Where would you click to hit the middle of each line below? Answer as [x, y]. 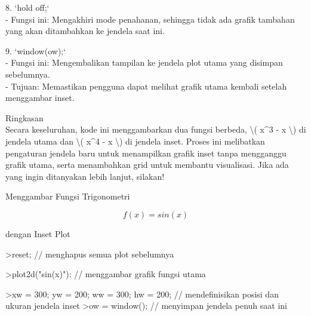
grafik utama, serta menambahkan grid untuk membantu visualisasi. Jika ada [147, 165]
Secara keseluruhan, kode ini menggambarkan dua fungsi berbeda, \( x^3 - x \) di [156, 129]
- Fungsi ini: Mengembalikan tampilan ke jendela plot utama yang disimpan [144, 62]
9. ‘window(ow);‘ [36, 50]
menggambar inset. [40, 98]
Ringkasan [24, 117]
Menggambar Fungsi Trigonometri [68, 196]
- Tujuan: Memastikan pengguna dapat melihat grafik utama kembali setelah [146, 86]
